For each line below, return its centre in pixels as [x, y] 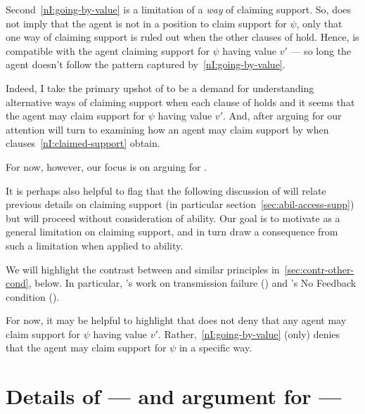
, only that [319, 23]
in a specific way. [216, 348]
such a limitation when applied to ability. [95, 245]
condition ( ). [33, 296]
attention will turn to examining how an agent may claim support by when [167, 129]
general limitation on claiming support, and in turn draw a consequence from [172, 232]
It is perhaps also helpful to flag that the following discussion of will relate [166, 190]
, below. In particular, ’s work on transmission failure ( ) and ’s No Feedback [192, 283]
